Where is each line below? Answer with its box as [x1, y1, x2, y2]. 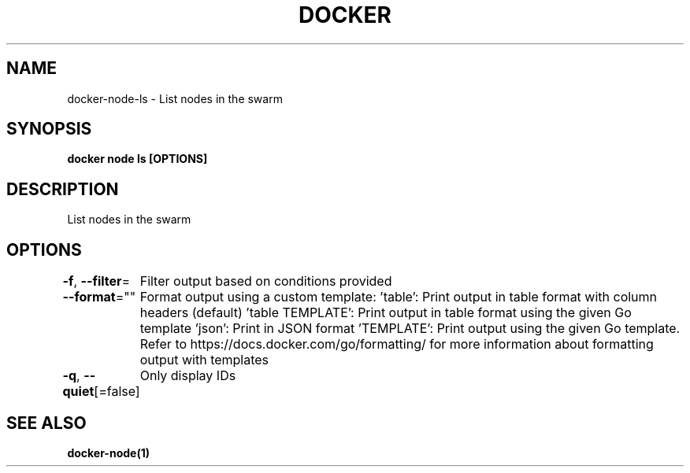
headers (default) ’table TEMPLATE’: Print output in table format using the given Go [139, 305, 632, 321]
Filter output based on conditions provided [139, 273, 392, 290]
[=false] [94, 383, 140, 400]
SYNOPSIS [6, 119, 92, 139]
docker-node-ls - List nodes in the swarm [67, 91, 283, 105]
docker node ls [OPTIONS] [67, 152, 208, 166]
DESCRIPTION [6, 179, 119, 199]
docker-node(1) [67, 445, 150, 460]
